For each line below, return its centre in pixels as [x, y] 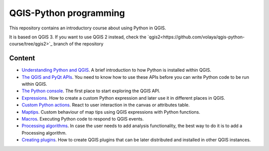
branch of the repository [78, 44]
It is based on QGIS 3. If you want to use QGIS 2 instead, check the [78, 37]
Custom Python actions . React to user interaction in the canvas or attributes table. [106, 105]
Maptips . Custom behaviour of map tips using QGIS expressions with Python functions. [111, 112]
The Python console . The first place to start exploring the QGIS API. [91, 91]
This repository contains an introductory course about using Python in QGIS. [88, 28]
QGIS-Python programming [67, 13]
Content [22, 58]
